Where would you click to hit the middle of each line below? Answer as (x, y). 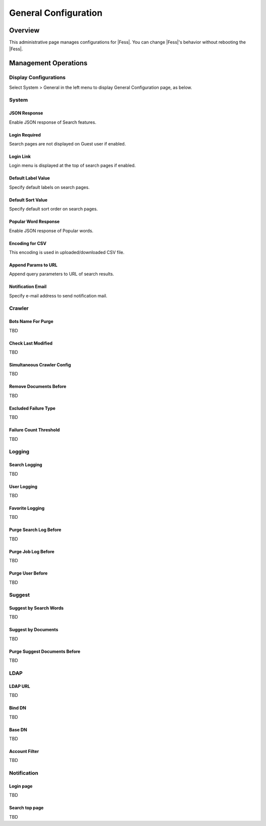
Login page (21, 786)
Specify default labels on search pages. (49, 187)
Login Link (20, 156)
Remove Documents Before (38, 387)
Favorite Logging (27, 508)
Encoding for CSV (28, 243)
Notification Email (28, 287)
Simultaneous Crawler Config (40, 365)
